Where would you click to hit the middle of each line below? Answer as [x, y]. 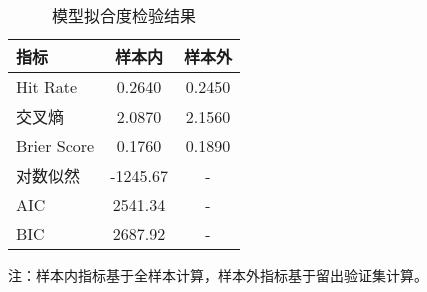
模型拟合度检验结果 [123, 15]
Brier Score [55, 145]
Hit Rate [47, 86]
